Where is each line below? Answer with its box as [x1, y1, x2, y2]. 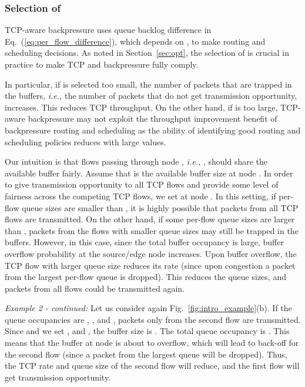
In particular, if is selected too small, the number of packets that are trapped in [5, 78, 292, 90]
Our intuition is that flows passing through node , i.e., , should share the [5, 155, 268, 168]
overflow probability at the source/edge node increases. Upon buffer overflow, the [5, 247, 297, 259]
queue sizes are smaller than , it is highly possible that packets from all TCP [22, 201, 299, 213]
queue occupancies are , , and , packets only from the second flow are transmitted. [5, 313, 301, 325]
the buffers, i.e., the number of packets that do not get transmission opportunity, [5, 89, 297, 102]
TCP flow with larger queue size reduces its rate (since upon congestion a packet [5, 259, 296, 271]
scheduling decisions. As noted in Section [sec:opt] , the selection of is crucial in [5, 46, 289, 59]
